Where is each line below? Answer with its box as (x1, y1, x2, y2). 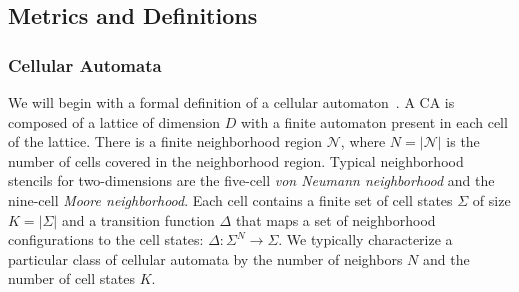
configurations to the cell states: (8, 229, 204, 250)
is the (446, 131, 480, 152)
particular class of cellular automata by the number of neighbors (8, 248, 403, 269)
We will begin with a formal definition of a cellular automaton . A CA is (8, 92, 455, 112)
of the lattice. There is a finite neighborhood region (8, 131, 323, 152)
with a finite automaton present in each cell (241, 111, 508, 132)
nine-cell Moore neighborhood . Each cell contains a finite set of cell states (8, 189, 453, 210)
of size (472, 189, 511, 210)
